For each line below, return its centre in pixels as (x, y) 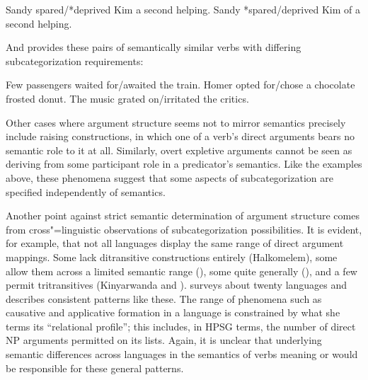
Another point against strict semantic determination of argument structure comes (183, 215)
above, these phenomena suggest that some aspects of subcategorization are (169, 177)
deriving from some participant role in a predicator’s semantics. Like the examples (184, 164)
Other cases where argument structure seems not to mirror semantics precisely (176, 122)
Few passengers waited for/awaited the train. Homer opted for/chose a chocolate (180, 85)
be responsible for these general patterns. (95, 368)
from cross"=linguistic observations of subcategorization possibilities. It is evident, (184, 229)
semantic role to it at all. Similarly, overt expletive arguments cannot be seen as (179, 150)
